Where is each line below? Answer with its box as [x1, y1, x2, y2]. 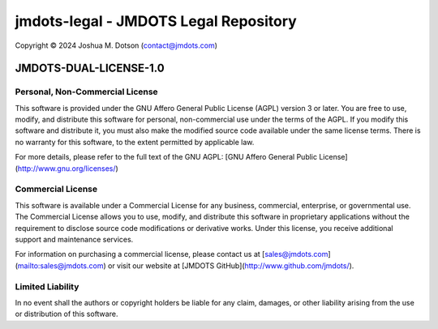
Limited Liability [15, 280, 79, 292]
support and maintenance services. [15, 234, 134, 244]
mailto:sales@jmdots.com [17, 260, 104, 271]
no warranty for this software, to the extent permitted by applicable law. [15, 137, 255, 147]
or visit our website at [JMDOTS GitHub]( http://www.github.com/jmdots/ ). [107, 260, 354, 271]
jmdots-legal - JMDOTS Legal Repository [15, 12, 298, 30]
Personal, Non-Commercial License [15, 86, 158, 97]
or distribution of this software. [15, 309, 118, 319]
